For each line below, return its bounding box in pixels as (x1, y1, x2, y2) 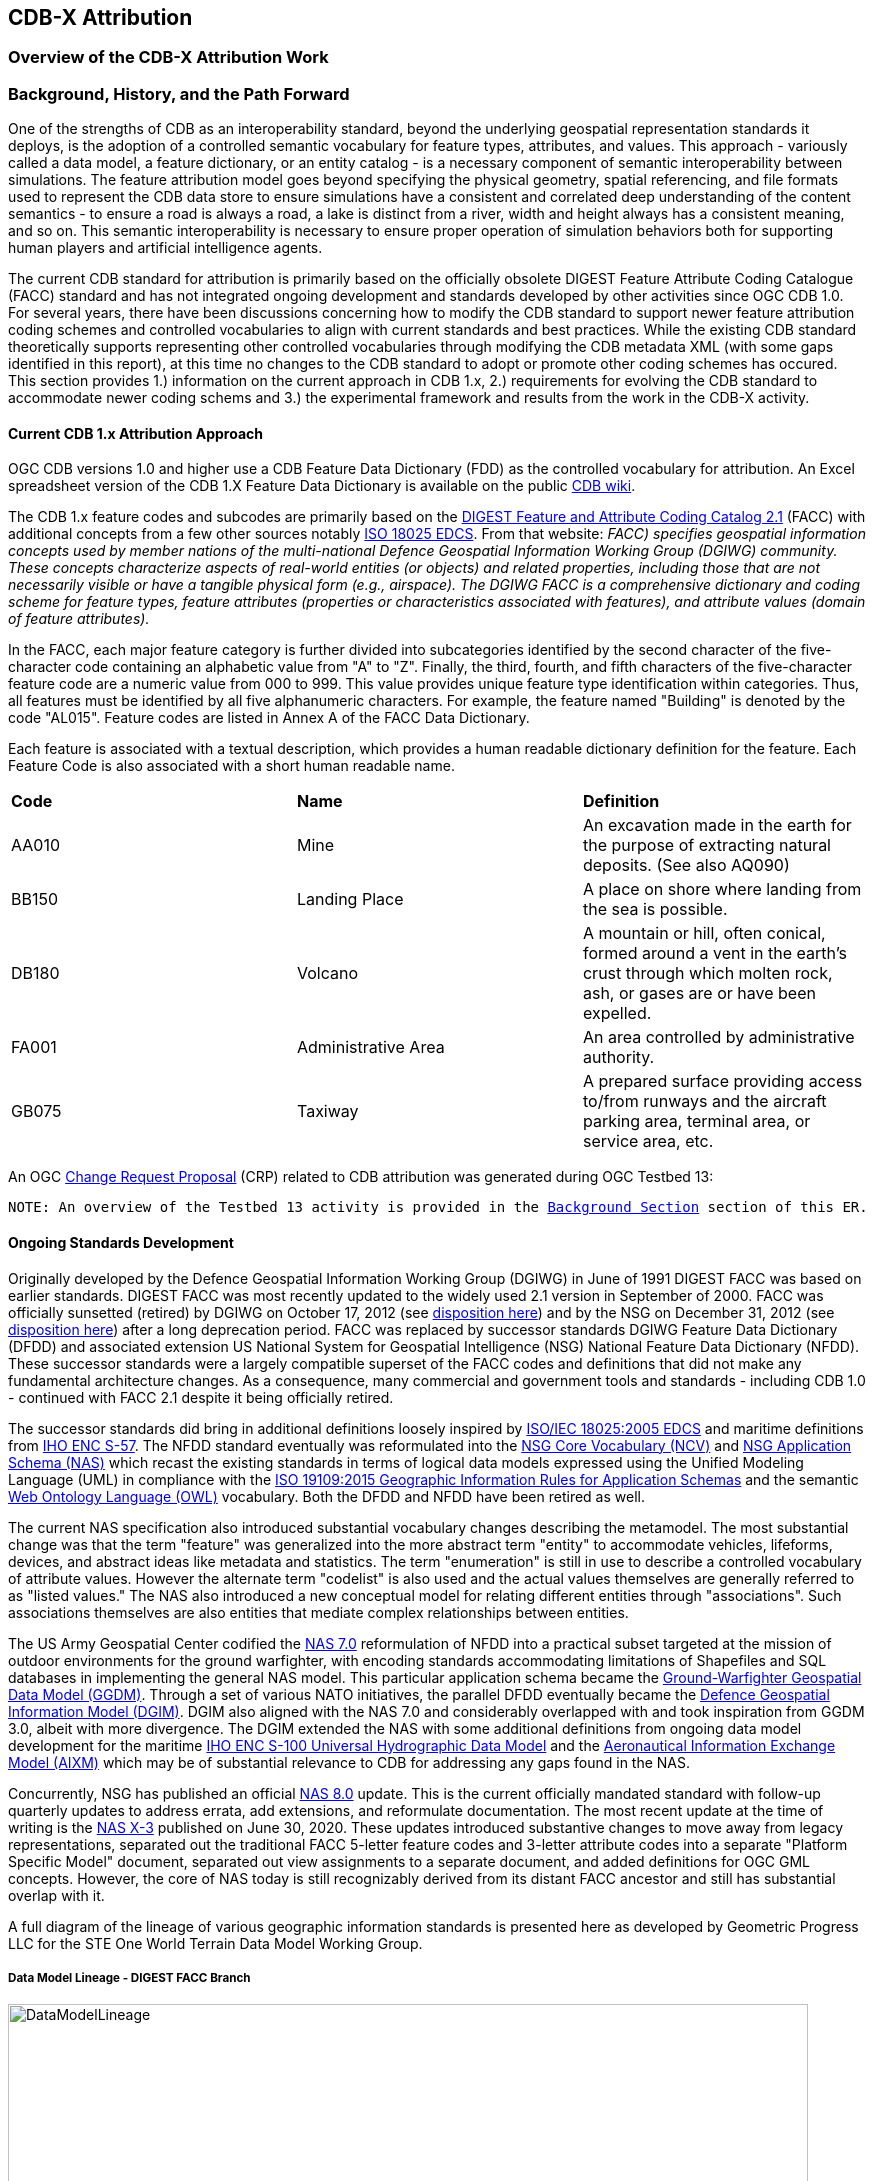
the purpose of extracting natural (582, 835, 831, 856)
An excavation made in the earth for (582, 815, 852, 836)
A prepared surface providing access (582, 1071, 863, 1092)
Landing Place (296, 889, 404, 910)
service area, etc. (582, 1131, 714, 1152)
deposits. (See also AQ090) (582, 855, 790, 876)
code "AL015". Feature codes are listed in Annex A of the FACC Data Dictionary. (8, 709, 530, 727)
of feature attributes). (8, 610, 150, 628)
